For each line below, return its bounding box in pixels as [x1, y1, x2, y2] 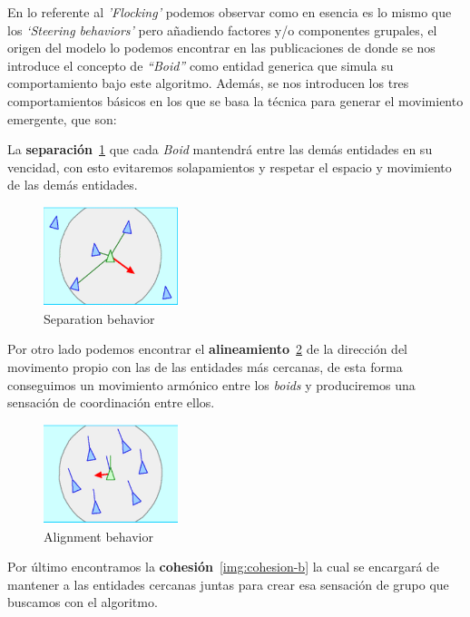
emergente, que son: [7, 109, 117, 128]
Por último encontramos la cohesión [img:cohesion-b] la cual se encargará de [7, 557, 440, 576]
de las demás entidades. [7, 175, 138, 194]
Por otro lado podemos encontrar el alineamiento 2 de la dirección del [7, 339, 408, 358]
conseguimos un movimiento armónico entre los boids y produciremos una [7, 375, 416, 394]
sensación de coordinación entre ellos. [7, 393, 215, 412]
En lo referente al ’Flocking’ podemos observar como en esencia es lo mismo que [7, 3, 452, 21]
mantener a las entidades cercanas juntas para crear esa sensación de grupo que [7, 574, 449, 593]
